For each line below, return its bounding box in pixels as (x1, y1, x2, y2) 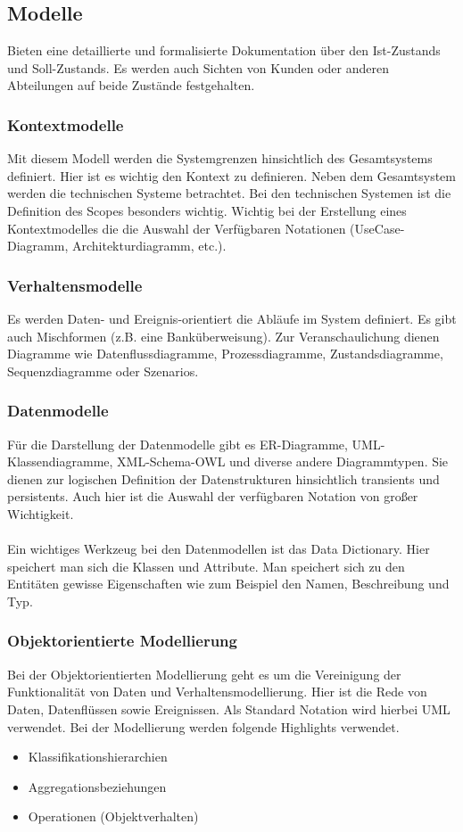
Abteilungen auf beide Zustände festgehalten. (7, 76, 255, 95)
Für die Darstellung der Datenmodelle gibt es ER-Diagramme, (7, 434, 348, 453)
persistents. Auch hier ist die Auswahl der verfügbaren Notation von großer (7, 487, 418, 506)
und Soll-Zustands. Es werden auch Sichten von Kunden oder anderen (7, 58, 389, 77)
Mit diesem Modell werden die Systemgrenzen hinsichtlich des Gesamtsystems (7, 149, 433, 168)
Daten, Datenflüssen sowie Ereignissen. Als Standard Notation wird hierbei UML (7, 699, 451, 718)
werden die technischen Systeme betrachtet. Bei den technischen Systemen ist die (7, 184, 451, 202)
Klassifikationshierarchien (28, 747, 168, 766)
